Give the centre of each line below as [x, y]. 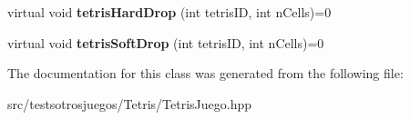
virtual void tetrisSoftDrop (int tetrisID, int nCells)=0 [166, 42]
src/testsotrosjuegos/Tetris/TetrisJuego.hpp [130, 103]
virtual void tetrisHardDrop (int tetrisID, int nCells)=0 [169, 12]
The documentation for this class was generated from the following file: [205, 73]
